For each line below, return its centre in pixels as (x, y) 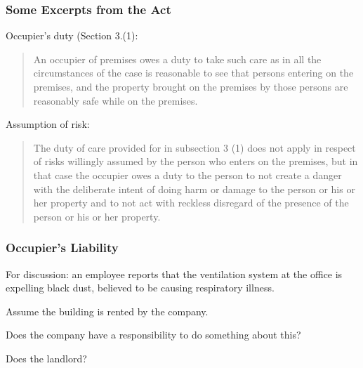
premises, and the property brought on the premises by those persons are (191, 86)
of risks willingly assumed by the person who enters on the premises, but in (196, 161)
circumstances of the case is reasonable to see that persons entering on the (193, 73)
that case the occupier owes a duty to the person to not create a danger (187, 175)
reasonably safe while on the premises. (115, 100)
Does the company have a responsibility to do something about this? (153, 335)
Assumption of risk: (48, 124)
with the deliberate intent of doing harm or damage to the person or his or (194, 189)
